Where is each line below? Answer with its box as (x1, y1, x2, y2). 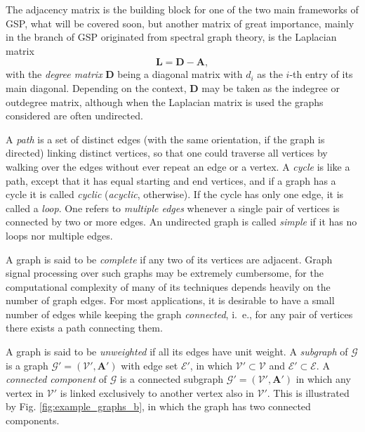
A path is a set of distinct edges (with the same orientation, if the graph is (6, 131, 325, 146)
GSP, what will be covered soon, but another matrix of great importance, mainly (6, 15, 354, 30)
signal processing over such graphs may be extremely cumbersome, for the (6, 266, 324, 280)
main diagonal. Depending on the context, (6, 80, 187, 95)
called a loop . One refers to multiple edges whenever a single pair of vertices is (6, 200, 340, 215)
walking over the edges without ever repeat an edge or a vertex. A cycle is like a (6, 159, 350, 174)
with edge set (121, 358, 178, 372)
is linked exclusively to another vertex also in (60, 385, 254, 400)
